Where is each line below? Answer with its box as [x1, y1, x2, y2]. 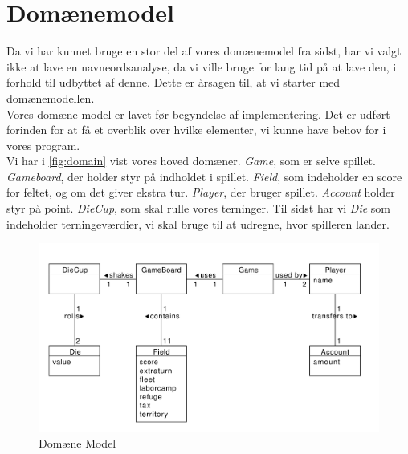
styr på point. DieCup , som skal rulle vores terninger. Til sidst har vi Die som [6, 200, 390, 217]
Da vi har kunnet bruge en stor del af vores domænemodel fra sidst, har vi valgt [6, 43, 402, 59]
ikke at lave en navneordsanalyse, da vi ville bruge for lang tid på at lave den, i [6, 58, 397, 75]
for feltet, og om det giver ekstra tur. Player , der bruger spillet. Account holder [6, 184, 395, 201]
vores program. [6, 136, 80, 153]
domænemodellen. [6, 89, 95, 106]
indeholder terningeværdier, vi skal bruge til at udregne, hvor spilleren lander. [6, 215, 390, 232]
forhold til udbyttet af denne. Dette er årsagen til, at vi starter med [6, 74, 341, 91]
